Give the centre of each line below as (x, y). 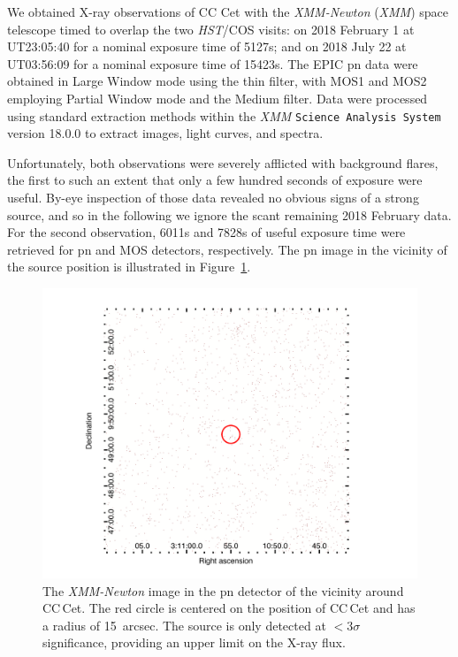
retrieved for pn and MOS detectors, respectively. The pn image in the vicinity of (227, 249)
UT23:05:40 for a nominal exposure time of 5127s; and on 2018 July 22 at (207, 46)
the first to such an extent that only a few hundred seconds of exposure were (215, 180)
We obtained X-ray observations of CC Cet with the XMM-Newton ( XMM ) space (228, 11)
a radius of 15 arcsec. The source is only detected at (184, 625)
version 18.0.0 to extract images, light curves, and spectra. (165, 133)
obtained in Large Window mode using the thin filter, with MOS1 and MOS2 (217, 81)
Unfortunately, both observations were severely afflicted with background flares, (223, 162)
